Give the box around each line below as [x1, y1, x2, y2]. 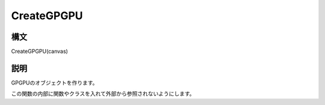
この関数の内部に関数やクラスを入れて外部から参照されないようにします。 [11, 90, 195, 97]
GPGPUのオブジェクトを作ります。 [11, 79, 98, 86]
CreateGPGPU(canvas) [11, 48, 69, 55]
